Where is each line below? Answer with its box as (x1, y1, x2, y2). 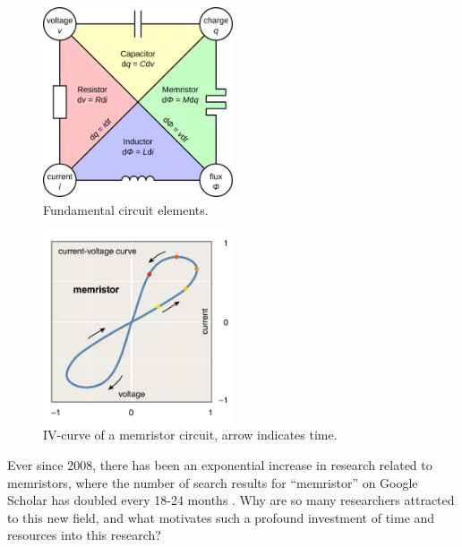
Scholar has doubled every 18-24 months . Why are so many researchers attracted (7, 491, 455, 509)
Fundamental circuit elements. (43, 200, 209, 218)
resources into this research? (7, 526, 161, 544)
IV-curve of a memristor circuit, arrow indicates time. (43, 425, 338, 444)
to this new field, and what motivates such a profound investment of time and (7, 508, 435, 526)
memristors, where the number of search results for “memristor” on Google (7, 473, 418, 491)
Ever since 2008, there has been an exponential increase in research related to (7, 455, 432, 474)
